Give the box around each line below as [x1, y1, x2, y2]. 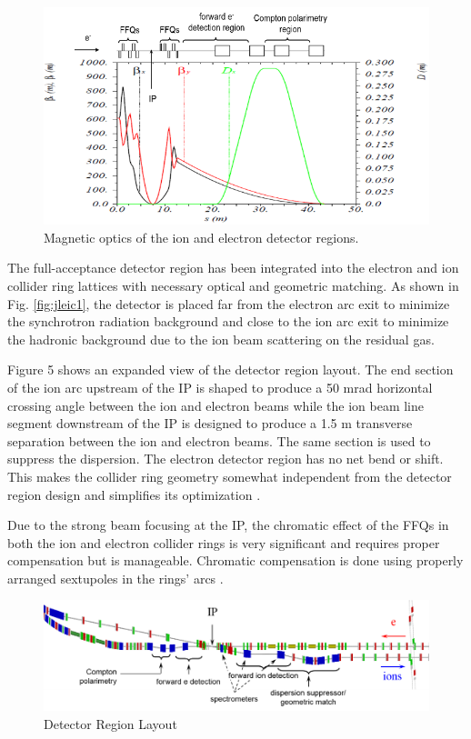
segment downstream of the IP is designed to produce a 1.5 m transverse [7, 414, 413, 433]
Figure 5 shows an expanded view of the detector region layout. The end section [7, 360, 454, 379]
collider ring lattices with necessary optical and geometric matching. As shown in [7, 275, 459, 295]
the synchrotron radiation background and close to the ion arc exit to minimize [7, 312, 449, 331]
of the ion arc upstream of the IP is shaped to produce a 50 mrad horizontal [7, 377, 433, 396]
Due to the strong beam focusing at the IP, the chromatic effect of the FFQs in [7, 515, 449, 534]
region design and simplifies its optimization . [7, 484, 261, 504]
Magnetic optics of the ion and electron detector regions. [44, 227, 359, 246]
